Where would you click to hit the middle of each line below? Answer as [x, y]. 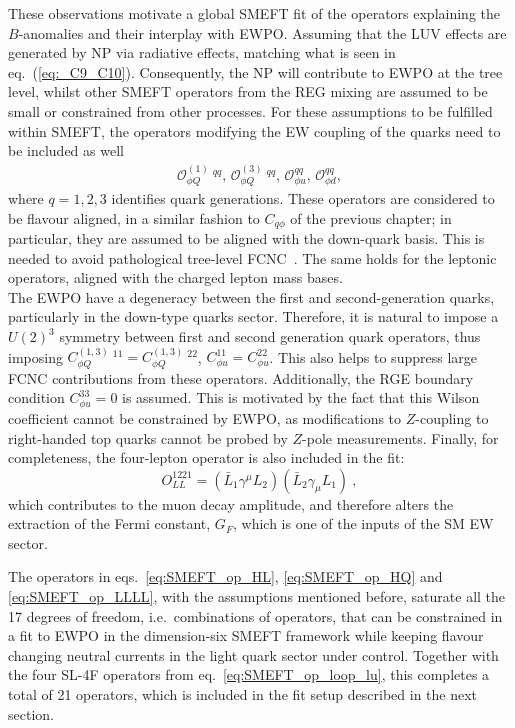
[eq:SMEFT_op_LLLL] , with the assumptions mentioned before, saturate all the [257, 596]
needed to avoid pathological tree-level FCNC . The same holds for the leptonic [252, 257]
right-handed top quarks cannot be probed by [148, 437]
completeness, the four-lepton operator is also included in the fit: [206, 457]
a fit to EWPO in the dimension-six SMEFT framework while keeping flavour [246, 635]
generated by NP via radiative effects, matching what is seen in [202, 52]
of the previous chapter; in [371, 217]
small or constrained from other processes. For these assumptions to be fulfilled [250, 110]
